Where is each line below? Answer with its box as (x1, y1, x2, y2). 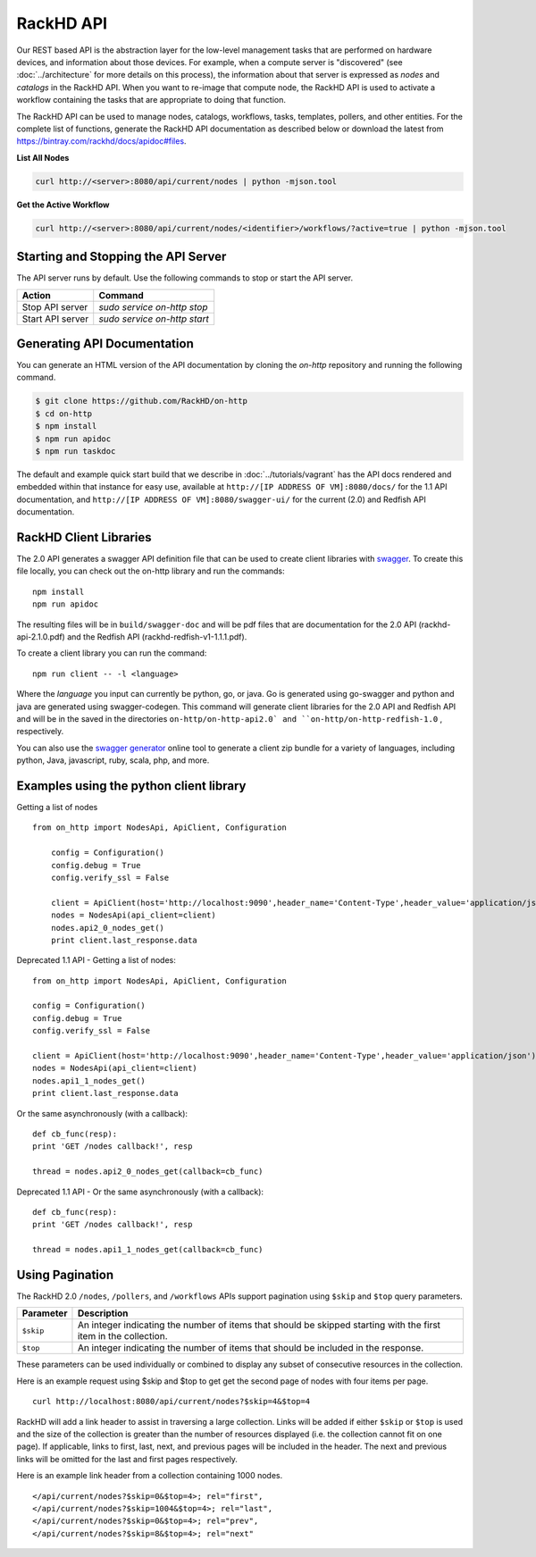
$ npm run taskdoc (35, 446, 116, 456)
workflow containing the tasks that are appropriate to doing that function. (16, 95, 286, 105)
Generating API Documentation (16, 336, 194, 351)
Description (77, 1307, 129, 1319)
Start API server (21, 313, 89, 325)
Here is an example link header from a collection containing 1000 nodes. (16, 1470, 283, 1481)
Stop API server (21, 300, 88, 313)
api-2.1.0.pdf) (16, 631, 66, 642)
